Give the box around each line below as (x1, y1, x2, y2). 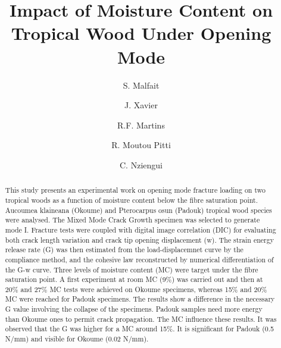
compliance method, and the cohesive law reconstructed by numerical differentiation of (5, 254, 274, 264)
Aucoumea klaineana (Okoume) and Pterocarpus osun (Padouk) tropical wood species (5, 205, 272, 215)
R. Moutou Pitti (111, 139, 171, 151)
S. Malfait (123, 79, 160, 91)
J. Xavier (124, 99, 158, 111)
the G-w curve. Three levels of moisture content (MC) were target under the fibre (5, 264, 258, 274)
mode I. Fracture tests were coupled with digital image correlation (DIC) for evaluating (5, 224, 276, 234)
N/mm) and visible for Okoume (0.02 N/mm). (5, 334, 149, 344)
